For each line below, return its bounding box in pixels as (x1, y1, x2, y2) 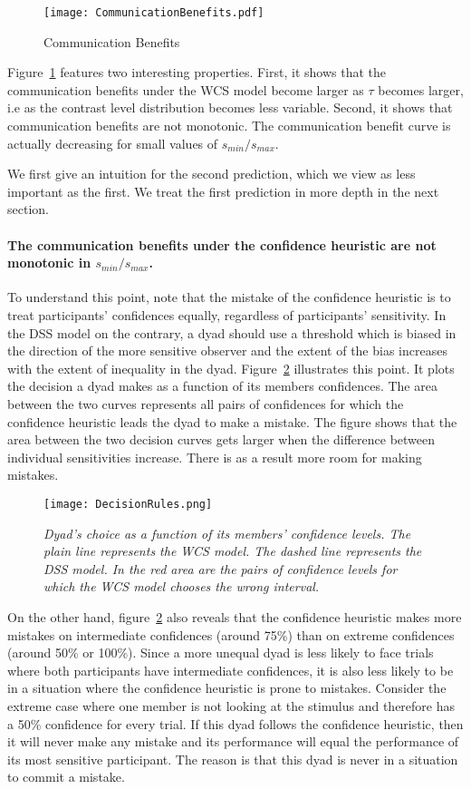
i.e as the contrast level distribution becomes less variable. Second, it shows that (7, 98, 453, 117)
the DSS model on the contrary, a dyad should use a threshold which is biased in (7, 323, 457, 342)
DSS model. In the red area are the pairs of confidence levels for (43, 559, 398, 578)
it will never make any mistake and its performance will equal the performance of (7, 732, 459, 751)
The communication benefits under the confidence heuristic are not (7, 235, 437, 254)
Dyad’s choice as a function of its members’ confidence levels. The (43, 523, 411, 542)
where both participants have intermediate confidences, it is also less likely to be (7, 660, 454, 679)
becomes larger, (378, 80, 464, 99)
